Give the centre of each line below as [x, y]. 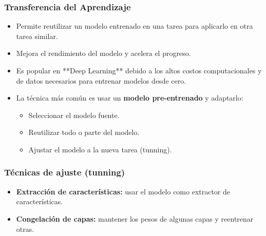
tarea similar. [37, 36]
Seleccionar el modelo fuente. [74, 115]
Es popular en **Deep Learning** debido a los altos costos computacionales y [139, 70]
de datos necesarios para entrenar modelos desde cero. [101, 80]
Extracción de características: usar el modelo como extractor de [123, 191]
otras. [25, 229]
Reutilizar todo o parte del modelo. [84, 132]
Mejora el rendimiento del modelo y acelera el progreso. [103, 53]
